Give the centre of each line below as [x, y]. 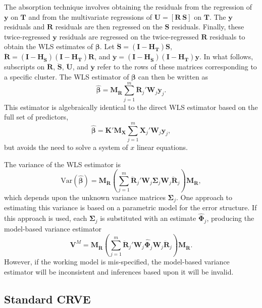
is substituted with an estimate [148, 218]
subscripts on [24, 67]
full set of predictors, [36, 117]
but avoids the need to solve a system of [66, 147]
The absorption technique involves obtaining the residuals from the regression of [128, 7]
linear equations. [162, 147]
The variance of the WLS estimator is [63, 164]
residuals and [24, 27]
